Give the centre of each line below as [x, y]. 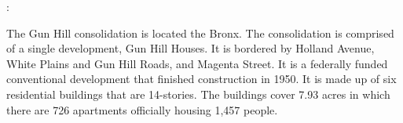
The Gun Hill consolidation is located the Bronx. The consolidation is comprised [200, 33]
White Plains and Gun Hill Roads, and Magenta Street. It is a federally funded [197, 63]
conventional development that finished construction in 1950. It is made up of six [201, 79]
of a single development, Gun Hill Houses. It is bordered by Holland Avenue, [191, 48]
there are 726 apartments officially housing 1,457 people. [142, 109]
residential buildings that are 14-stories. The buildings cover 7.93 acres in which [198, 94]
